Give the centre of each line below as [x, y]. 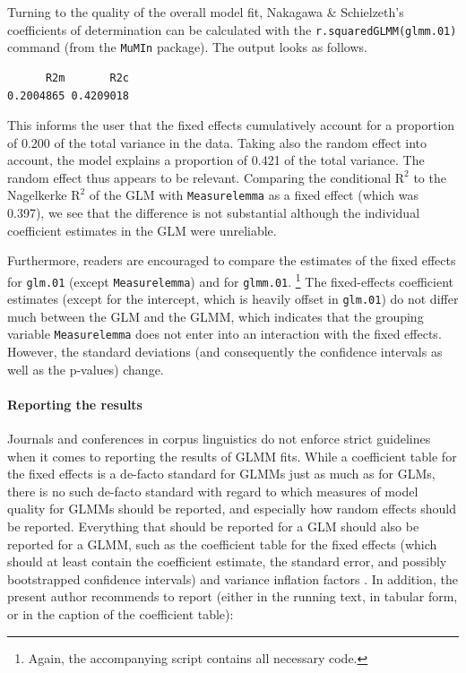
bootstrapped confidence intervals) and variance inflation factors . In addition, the [233, 578]
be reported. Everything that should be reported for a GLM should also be [213, 526]
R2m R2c [87, 78]
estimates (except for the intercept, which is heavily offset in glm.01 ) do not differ [233, 299]
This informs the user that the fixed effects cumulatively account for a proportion [231, 125]
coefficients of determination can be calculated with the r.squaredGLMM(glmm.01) [232, 29]
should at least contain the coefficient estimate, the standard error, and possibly [227, 561]
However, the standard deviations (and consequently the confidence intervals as [225, 352]
